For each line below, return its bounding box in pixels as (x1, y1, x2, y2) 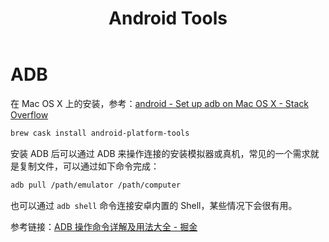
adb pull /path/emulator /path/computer (10, 180, 182, 190)
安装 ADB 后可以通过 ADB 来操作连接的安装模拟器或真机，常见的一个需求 (10, 147, 311, 159)
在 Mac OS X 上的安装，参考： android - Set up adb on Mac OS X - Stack (10, 97, 310, 109)
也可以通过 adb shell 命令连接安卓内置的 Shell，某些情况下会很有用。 (10, 199, 298, 211)
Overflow (10, 108, 49, 121)
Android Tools (108, 7, 228, 30)
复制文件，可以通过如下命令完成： (18, 160, 160, 172)
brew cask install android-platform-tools (10, 128, 190, 138)
